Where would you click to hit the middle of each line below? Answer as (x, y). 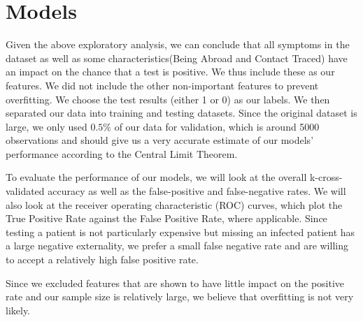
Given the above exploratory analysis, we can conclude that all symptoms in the (178, 44)
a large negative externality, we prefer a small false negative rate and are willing (177, 246)
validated (25, 191)
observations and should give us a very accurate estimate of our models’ (160, 140)
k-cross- (326, 177)
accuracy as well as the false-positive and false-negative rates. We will (197, 191)
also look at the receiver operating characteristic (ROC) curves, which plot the (174, 204)
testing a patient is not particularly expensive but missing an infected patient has (180, 232)
